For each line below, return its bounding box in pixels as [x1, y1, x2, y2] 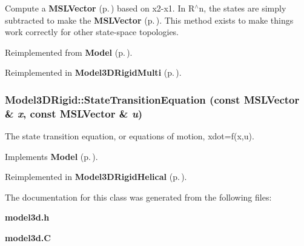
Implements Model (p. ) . [5, 150, 98, 162]
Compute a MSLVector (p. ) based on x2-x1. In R [5, 2, 195, 14]
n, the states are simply [199, 2, 286, 14]
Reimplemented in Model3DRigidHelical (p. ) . [5, 170, 187, 183]
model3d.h [5, 211, 50, 224]
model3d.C [5, 231, 51, 244]
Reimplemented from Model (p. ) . [5, 45, 133, 58]
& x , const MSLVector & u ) [5, 105, 143, 121]
